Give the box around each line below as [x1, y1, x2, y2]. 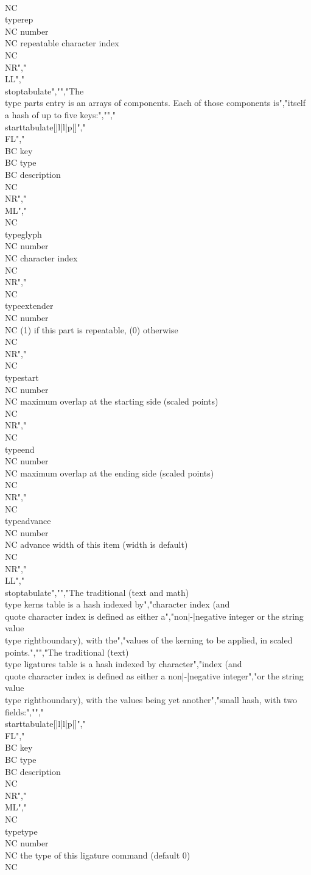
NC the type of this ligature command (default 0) [5, 848, 190, 861]
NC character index [5, 252, 78, 264]
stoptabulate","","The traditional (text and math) [5, 586, 189, 598]
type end [5, 442, 35, 455]
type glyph [5, 227, 42, 240]
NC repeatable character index [5, 37, 119, 49]
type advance [5, 514, 51, 527]
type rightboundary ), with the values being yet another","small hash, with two [5, 693, 297, 706]
